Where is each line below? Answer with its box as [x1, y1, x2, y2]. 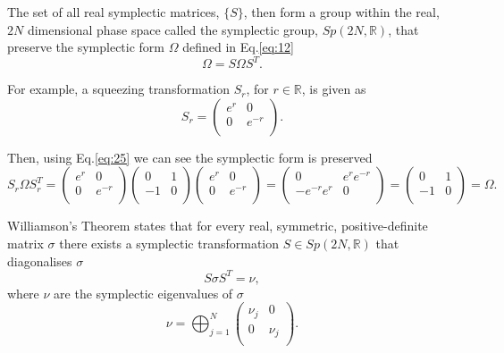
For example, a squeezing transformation [7, 80, 230, 98]
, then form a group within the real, [243, 3, 440, 21]
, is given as [301, 80, 366, 98]
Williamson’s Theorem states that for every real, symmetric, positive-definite [7, 216, 428, 235]
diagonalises [7, 251, 72, 270]
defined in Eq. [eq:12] [182, 38, 294, 56]
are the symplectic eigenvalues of [54, 283, 233, 302]
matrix [7, 234, 44, 253]
